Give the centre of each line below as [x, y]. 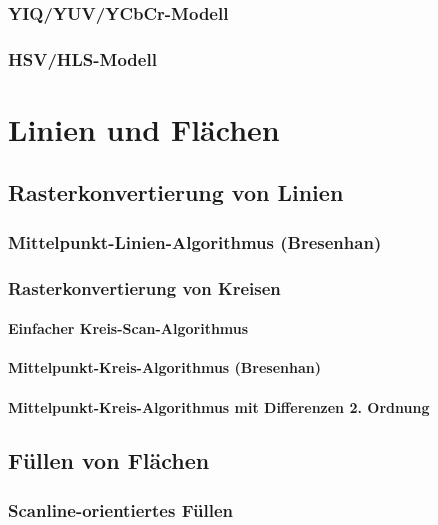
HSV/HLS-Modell [82, 58]
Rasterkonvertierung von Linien [176, 192]
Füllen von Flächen [109, 460]
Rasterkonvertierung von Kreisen [144, 287]
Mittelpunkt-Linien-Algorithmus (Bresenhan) [195, 241]
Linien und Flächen [144, 128]
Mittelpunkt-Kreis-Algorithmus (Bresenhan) [164, 367]
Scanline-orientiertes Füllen [121, 509]
